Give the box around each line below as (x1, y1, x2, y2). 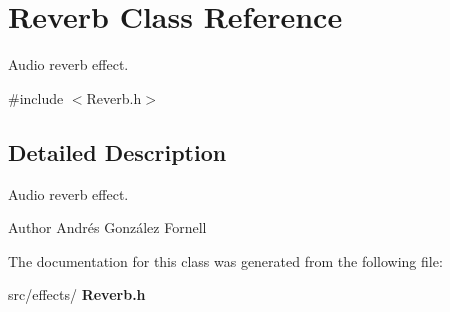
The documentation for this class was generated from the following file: (8, 250, 443, 271)
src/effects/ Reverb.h (8, 284, 146, 305)
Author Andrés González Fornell (8, 217, 207, 238)
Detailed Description (8, 136, 227, 167)
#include (8, 87, 64, 108)
